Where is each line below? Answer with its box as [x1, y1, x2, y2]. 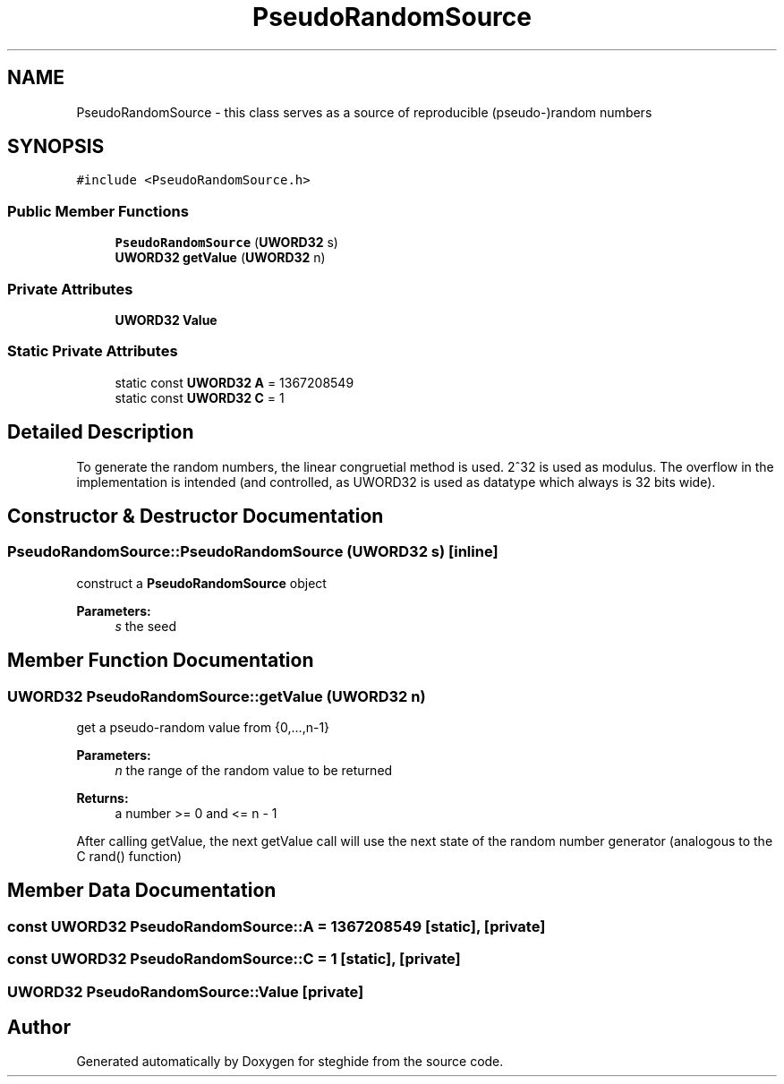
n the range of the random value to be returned [115, 762, 393, 778]
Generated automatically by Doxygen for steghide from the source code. [76, 1054, 504, 1070]
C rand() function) [76, 848, 183, 864]
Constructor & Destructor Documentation [7, 504, 384, 527]
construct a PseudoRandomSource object [76, 575, 327, 591]
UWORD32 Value [115, 312, 217, 328]
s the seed [115, 618, 176, 634]
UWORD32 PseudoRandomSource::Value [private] [7, 982, 364, 1001]
